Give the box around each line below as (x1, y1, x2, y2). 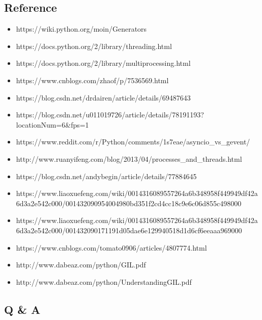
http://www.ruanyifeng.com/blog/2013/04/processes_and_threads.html (16, 153, 242, 164)
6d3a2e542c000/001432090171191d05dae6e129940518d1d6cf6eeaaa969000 (16, 225, 242, 235)
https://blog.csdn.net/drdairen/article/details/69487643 (16, 92, 191, 103)
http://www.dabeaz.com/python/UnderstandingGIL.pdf (16, 276, 192, 287)
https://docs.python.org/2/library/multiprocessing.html (16, 58, 191, 68)
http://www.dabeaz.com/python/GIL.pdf (16, 259, 146, 270)
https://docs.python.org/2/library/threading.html (16, 40, 172, 51)
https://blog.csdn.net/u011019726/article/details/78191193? (16, 109, 204, 120)
